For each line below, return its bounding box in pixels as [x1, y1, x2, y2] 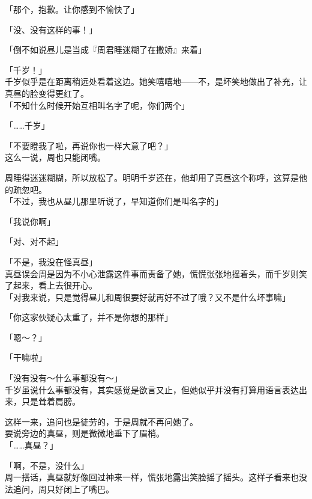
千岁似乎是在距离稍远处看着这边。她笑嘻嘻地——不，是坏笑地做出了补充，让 [5, 75, 307, 88]
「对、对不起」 [5, 235, 64, 248]
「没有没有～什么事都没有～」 [5, 372, 122, 384]
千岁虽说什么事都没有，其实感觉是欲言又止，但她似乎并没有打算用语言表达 [5, 383, 299, 396]
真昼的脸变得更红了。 [5, 87, 89, 99]
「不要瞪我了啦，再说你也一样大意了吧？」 [5, 139, 173, 152]
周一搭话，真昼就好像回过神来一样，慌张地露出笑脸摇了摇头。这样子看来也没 [5, 471, 307, 483]
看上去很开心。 [38, 279, 97, 292]
